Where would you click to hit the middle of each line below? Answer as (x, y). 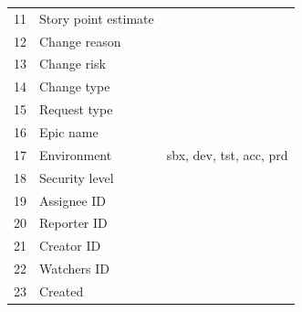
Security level (77, 177)
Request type (76, 109)
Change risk (73, 64)
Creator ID (70, 246)
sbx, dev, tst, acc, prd (227, 154)
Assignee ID (73, 200)
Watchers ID (74, 269)
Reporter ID (73, 223)
